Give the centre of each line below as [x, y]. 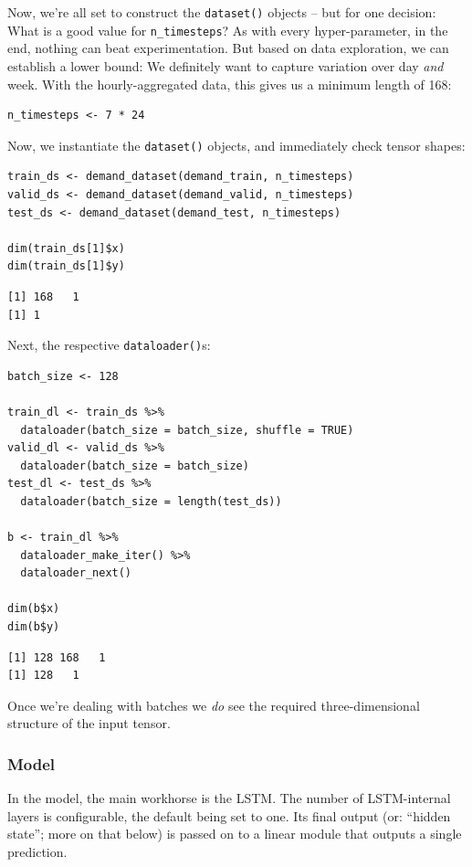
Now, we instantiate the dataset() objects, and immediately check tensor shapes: [236, 145]
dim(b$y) [34, 627]
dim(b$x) [34, 609]
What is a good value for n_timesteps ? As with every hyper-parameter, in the [228, 30]
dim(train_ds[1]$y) [66, 266]
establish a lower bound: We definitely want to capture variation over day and [226, 65]
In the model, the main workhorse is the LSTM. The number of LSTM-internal [229, 798]
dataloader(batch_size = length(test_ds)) [151, 501]
